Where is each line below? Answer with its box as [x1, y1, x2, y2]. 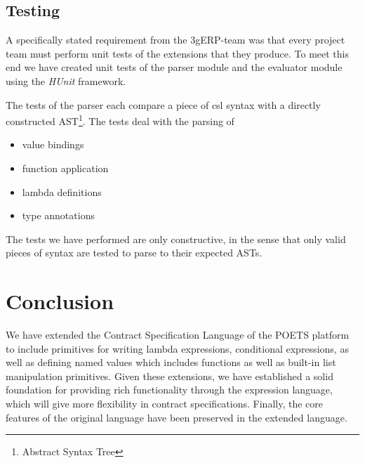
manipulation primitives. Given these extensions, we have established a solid [6, 368, 333, 383]
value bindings [22, 137, 84, 152]
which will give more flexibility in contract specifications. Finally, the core [6, 396, 323, 411]
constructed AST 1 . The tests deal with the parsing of [6, 112, 234, 128]
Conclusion [6, 287, 114, 315]
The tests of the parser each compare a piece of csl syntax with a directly [6, 97, 321, 112]
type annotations [22, 208, 95, 223]
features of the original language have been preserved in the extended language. [6, 410, 347, 424]
